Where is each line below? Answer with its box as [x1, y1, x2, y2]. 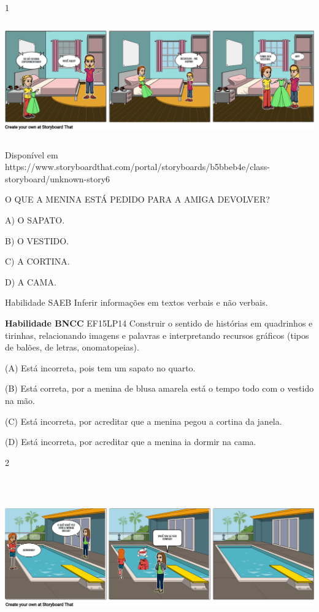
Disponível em [5, 148, 58, 161]
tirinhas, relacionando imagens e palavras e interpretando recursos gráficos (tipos [5, 328, 309, 341]
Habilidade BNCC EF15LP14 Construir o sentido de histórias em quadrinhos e [5, 316, 313, 329]
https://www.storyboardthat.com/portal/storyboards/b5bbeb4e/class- [5, 160, 270, 173]
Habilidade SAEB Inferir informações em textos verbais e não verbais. [5, 296, 268, 309]
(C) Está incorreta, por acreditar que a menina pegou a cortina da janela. [5, 414, 282, 427]
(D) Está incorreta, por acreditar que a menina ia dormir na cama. [5, 435, 256, 448]
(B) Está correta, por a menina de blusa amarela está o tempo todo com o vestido [5, 382, 314, 395]
